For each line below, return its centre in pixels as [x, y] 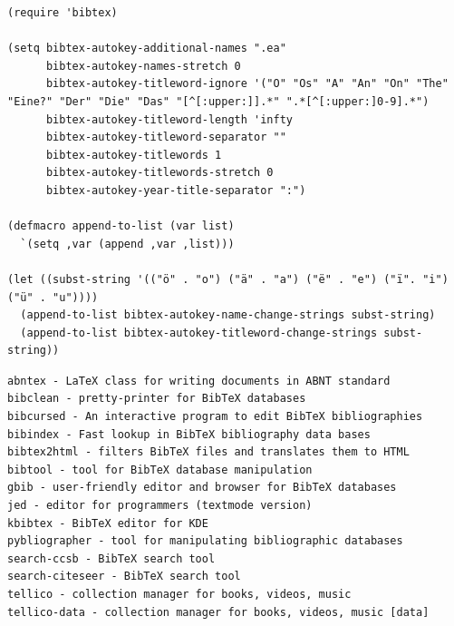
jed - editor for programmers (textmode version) [160, 506]
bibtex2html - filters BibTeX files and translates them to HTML [208, 452]
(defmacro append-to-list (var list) [121, 226]
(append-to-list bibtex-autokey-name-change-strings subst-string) [228, 315]
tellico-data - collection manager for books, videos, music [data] [218, 612]
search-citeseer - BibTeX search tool [124, 577]
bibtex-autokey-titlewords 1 [134, 155]
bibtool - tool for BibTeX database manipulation [160, 469]
